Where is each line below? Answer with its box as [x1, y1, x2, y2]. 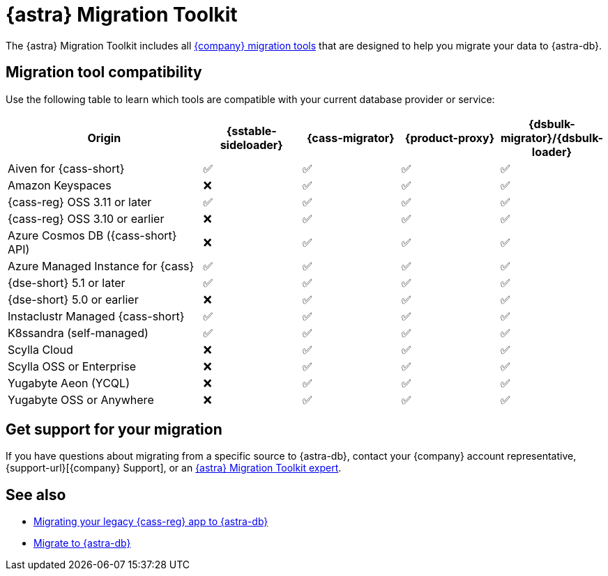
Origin [87, 130, 121, 145]
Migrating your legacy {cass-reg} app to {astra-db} [33, 515, 268, 528]
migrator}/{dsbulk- [500, 130, 603, 145]
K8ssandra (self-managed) [8, 325, 149, 340]
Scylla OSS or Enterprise [8, 359, 137, 373]
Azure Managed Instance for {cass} [8, 258, 195, 273]
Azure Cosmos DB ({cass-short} [8, 228, 177, 242]
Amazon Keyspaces [8, 178, 112, 192]
